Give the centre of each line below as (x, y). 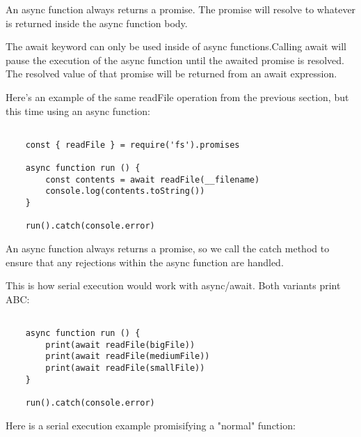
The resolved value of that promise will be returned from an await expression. (171, 74)
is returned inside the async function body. (97, 23)
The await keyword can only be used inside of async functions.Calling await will (176, 46)
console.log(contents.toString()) (125, 191)
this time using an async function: (78, 110)
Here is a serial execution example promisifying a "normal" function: (151, 425)
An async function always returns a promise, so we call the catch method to (168, 248)
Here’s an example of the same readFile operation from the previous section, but (177, 97)
